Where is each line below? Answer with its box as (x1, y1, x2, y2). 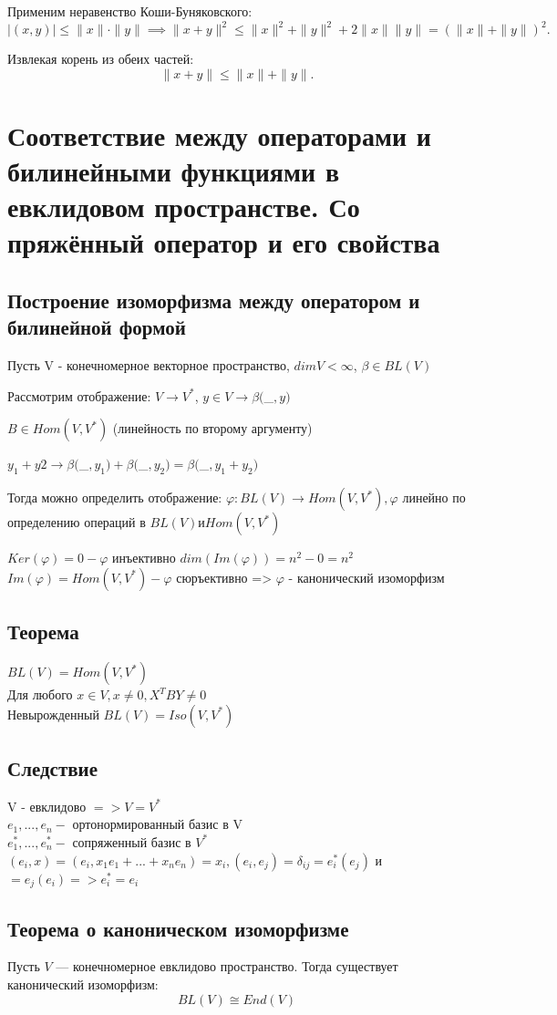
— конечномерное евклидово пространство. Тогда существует (56, 957, 398, 976)
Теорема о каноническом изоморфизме (7, 914, 349, 942)
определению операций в (7, 513, 146, 532)
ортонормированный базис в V (72, 814, 242, 834)
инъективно (111, 548, 176, 567)
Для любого (7, 685, 73, 703)
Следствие (7, 753, 98, 782)
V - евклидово (7, 796, 87, 815)
